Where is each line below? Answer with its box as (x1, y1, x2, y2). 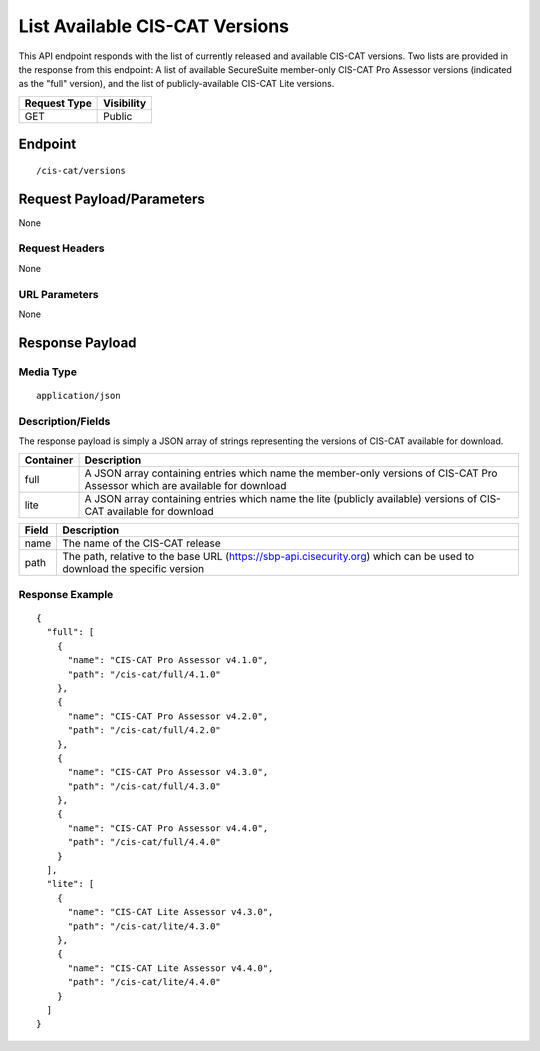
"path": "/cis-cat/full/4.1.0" (67, 668, 222, 680)
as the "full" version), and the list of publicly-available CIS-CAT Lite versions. (18, 78, 335, 90)
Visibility (103, 96, 147, 110)
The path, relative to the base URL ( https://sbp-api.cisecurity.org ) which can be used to (61, 550, 475, 564)
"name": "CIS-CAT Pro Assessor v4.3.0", (67, 766, 269, 778)
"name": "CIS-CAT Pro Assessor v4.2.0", (67, 710, 269, 722)
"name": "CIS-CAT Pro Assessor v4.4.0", (67, 822, 269, 834)
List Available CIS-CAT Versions (18, 15, 290, 37)
